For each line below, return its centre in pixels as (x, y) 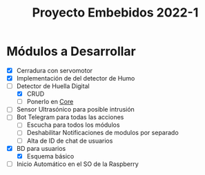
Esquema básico (50, 156)
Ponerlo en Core (50, 102)
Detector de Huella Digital (53, 86)
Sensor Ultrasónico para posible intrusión (76, 110)
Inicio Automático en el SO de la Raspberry (77, 164)
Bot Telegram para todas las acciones (70, 117)
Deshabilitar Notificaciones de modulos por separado (102, 133)
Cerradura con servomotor (55, 70)
